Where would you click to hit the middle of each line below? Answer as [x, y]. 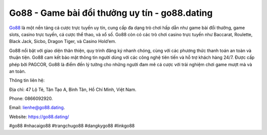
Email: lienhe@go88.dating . [37, 108]
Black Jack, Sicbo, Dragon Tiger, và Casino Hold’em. [63, 42]
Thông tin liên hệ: [27, 80]
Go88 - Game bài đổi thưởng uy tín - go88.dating [111, 13]
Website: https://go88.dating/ [39, 117]
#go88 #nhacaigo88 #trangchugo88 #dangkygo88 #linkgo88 [72, 126]
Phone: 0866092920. [31, 98]
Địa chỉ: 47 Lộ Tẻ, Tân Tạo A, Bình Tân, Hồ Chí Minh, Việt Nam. [73, 90]
